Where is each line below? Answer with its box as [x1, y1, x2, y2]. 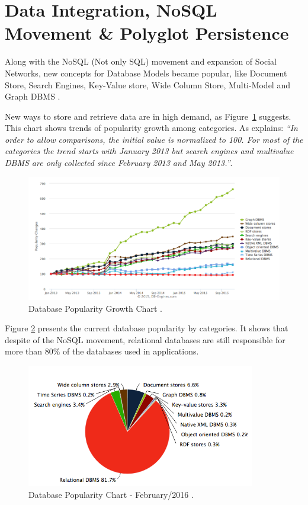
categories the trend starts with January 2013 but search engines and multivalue [5, 145, 294, 157]
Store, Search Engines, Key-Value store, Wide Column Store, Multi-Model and [5, 78, 290, 91]
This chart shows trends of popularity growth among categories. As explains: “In [5, 122, 298, 134]
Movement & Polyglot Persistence [5, 21, 289, 45]
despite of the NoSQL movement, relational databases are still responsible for [5, 333, 285, 346]
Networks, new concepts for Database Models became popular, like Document [5, 66, 287, 79]
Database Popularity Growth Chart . [28, 302, 162, 314]
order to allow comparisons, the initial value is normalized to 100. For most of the [5, 133, 303, 145]
